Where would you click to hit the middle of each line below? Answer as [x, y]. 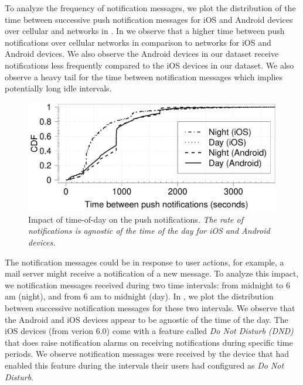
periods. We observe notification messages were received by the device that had [147, 354]
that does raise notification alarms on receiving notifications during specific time [149, 342]
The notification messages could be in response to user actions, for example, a [144, 262]
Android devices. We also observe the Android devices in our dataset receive [142, 54]
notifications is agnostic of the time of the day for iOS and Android [149, 231]
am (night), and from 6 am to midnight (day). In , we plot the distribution [139, 296]
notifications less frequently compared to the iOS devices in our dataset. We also [149, 65]
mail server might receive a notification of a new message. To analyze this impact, [152, 273]
